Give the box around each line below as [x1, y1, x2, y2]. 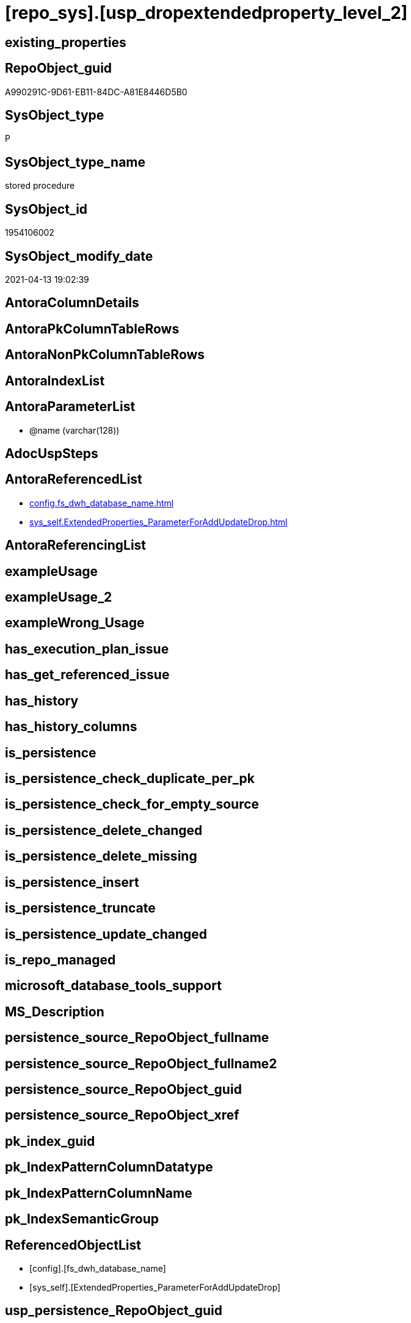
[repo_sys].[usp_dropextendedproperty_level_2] [5, 2, 408, 23]
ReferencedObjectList [5, 1237, 141, 1253]
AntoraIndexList [5, 373, 105, 388]
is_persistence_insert [5, 874, 139, 890]
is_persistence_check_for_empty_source [5, 796, 260, 812]
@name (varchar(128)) [29, 425, 120, 436]
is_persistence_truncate [5, 900, 156, 916]
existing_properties [5, 34, 126, 50]
